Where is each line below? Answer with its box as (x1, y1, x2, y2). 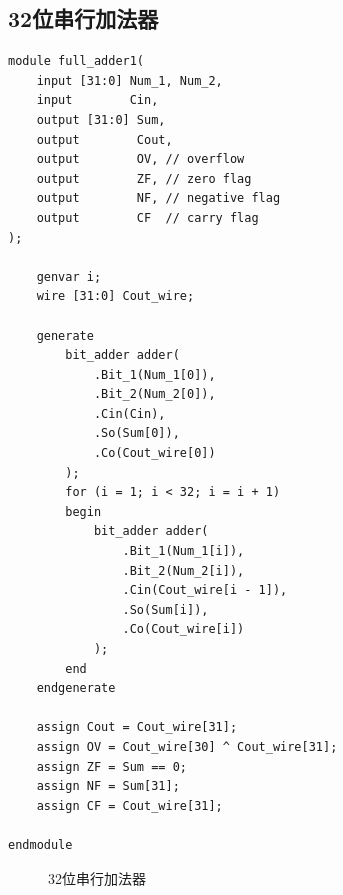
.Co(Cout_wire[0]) (93, 446, 216, 461)
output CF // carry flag (36, 210, 259, 225)
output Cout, (36, 132, 173, 147)
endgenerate (36, 681, 116, 696)
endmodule (8, 837, 73, 852)
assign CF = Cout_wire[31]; (36, 798, 223, 813)
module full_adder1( (8, 54, 145, 69)
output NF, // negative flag (36, 191, 281, 206)
